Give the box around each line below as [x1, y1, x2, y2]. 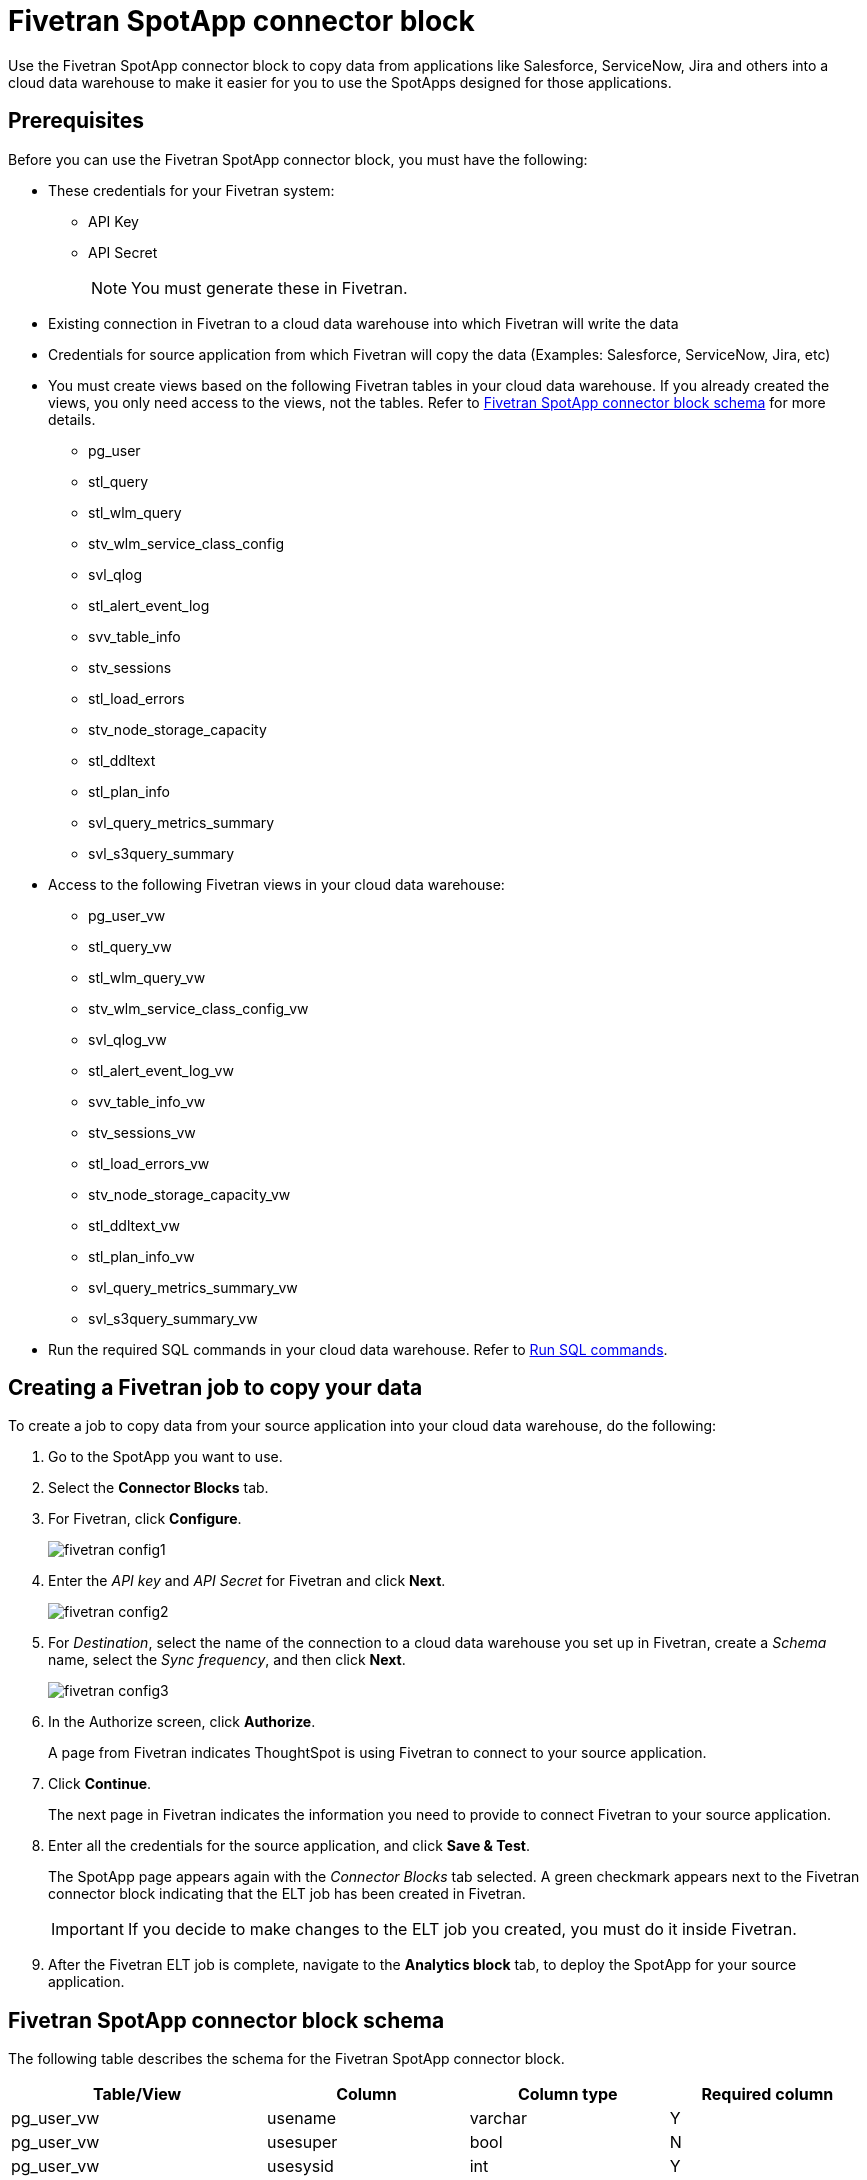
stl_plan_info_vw [88, 1247, 195, 1265]
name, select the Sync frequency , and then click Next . [48, 1651, 406, 1669]
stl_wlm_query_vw [88, 968, 206, 986]
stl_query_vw [88, 937, 172, 955]
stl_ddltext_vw [88, 1216, 180, 1234]
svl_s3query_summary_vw [88, 1309, 258, 1327]
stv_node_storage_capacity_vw [88, 1185, 291, 1203]
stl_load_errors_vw [88, 1154, 210, 1172]
